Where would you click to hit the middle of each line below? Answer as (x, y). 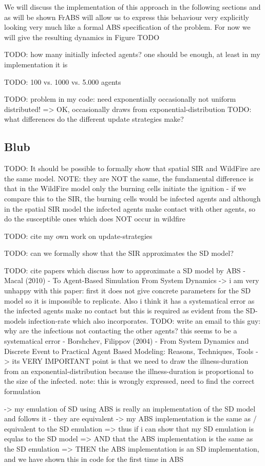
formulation (22, 391)
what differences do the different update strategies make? (94, 119)
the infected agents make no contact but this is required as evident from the (124, 311)
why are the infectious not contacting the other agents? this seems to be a (121, 331)
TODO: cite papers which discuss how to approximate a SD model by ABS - (125, 270)
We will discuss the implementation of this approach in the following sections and (132, 7)
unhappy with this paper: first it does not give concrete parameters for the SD (127, 291)
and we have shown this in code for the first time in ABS (94, 459)
